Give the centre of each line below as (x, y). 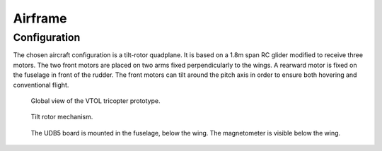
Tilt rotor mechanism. (62, 117)
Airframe (40, 18)
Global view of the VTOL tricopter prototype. (95, 101)
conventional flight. (41, 85)
